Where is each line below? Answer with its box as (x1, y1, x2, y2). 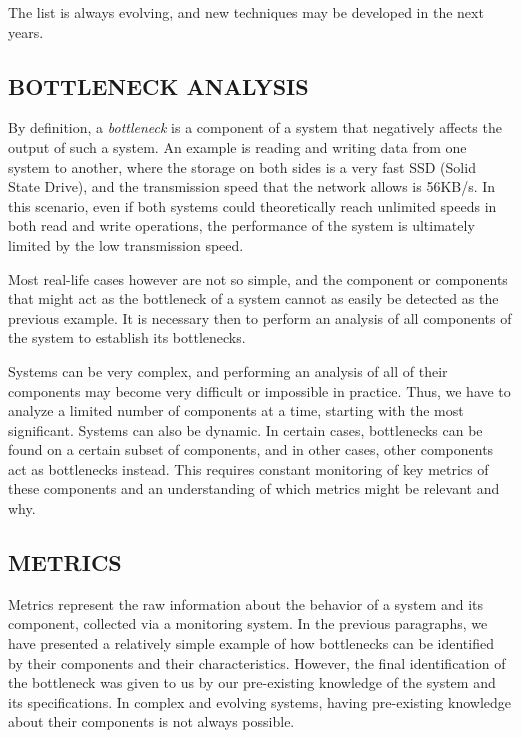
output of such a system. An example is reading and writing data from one (8, 136, 467, 157)
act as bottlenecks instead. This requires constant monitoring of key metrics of (8, 458, 489, 479)
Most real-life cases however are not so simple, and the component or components (8, 268, 508, 289)
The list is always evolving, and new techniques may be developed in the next (8, 2, 484, 22)
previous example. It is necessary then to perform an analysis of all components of (8, 307, 512, 328)
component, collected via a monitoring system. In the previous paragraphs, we (8, 613, 488, 634)
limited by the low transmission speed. (8, 234, 244, 255)
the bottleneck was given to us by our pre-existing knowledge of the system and (8, 672, 496, 693)
